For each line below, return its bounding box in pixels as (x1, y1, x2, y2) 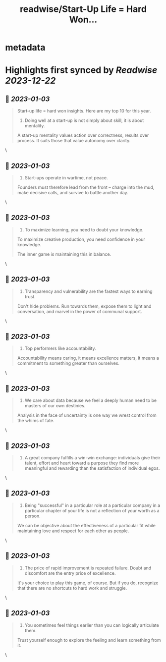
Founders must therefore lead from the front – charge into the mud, (17, 184, 155, 190)
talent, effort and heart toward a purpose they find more (24, 460, 139, 466)
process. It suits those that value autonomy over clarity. (17, 138, 131, 144)
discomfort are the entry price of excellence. (24, 570, 116, 576)
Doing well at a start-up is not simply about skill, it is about (24, 117, 144, 123)
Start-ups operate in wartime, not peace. (24, 175, 108, 180)
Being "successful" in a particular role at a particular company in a (24, 502, 161, 508)
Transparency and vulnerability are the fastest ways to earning (24, 288, 153, 294)
